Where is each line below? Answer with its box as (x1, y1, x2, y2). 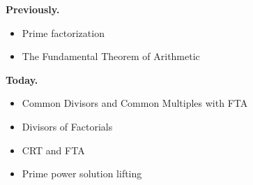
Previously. (6, 2, 60, 16)
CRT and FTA (22, 142, 85, 157)
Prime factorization (22, 25, 105, 40)
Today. (6, 72, 38, 87)
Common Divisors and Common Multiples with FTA (22, 96, 248, 110)
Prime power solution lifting (22, 166, 142, 181)
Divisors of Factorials (22, 119, 113, 133)
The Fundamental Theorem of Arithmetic (22, 49, 200, 64)
